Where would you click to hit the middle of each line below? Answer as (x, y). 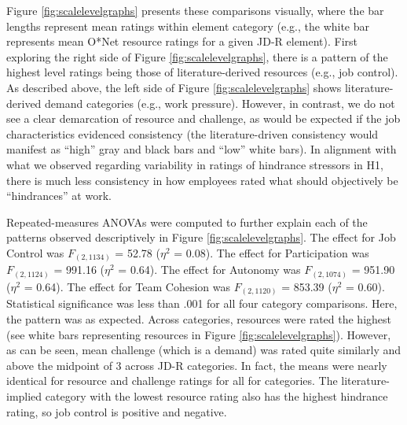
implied (24, 396)
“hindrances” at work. (59, 196)
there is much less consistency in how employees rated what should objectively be (202, 180)
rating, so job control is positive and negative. (117, 411)
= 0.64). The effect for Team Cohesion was (127, 286)
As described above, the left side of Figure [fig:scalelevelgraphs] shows (174, 87)
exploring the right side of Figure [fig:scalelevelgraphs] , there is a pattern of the (197, 56)
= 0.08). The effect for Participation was (271, 252)
